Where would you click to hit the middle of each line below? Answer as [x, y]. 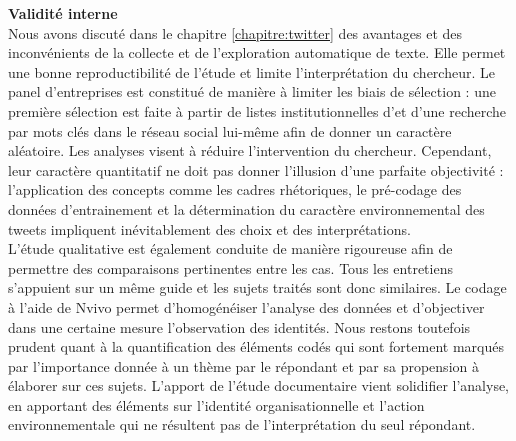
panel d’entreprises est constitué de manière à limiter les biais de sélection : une [252, 91]
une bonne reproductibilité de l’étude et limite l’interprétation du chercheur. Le [251, 71]
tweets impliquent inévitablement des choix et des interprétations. [209, 228]
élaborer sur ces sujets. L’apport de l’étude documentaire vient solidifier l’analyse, [259, 385]
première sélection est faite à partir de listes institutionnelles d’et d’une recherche [257, 110]
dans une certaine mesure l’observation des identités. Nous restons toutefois [239, 326]
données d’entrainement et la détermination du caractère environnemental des [246, 208]
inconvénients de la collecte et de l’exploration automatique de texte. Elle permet [257, 52]
